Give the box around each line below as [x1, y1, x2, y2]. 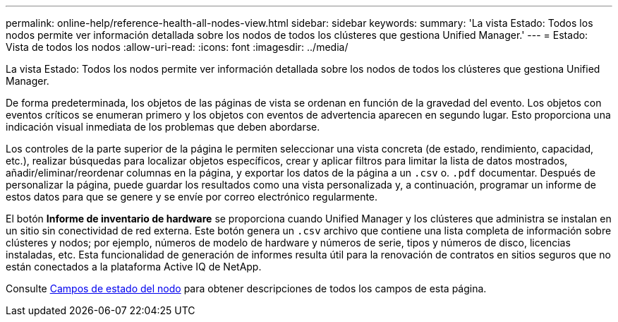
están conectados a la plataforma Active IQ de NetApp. [6, 261, 262, 273]
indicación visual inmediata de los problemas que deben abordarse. [6, 121, 320, 133]
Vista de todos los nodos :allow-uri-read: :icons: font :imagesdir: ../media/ [6, 41, 349, 53]
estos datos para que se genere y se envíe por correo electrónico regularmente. [6, 191, 378, 203]
